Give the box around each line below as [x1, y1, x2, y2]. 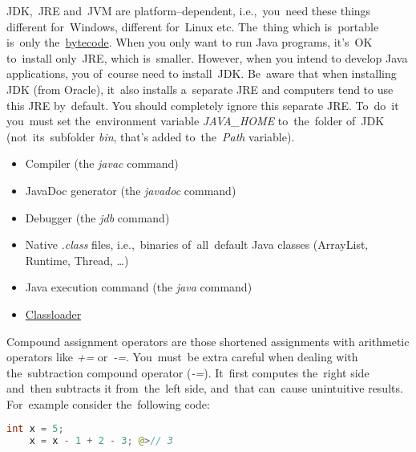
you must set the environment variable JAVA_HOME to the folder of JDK [6, 112, 385, 129]
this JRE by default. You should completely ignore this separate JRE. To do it [6, 96, 399, 113]
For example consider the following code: [6, 395, 210, 412]
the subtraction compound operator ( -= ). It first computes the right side [6, 364, 370, 381]
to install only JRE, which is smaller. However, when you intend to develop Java [6, 49, 408, 66]
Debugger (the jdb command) [25, 209, 170, 226]
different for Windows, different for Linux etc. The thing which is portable [6, 18, 379, 35]
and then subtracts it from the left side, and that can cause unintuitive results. [6, 380, 403, 397]
